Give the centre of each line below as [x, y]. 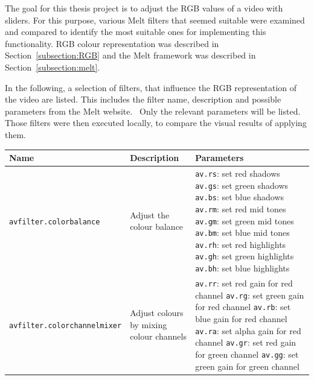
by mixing [149, 324]
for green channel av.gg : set [247, 354]
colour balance [157, 226]
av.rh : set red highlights [241, 244]
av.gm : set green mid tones [245, 220]
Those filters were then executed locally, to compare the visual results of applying [156, 123]
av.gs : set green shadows [242, 185]
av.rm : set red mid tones [241, 208]
